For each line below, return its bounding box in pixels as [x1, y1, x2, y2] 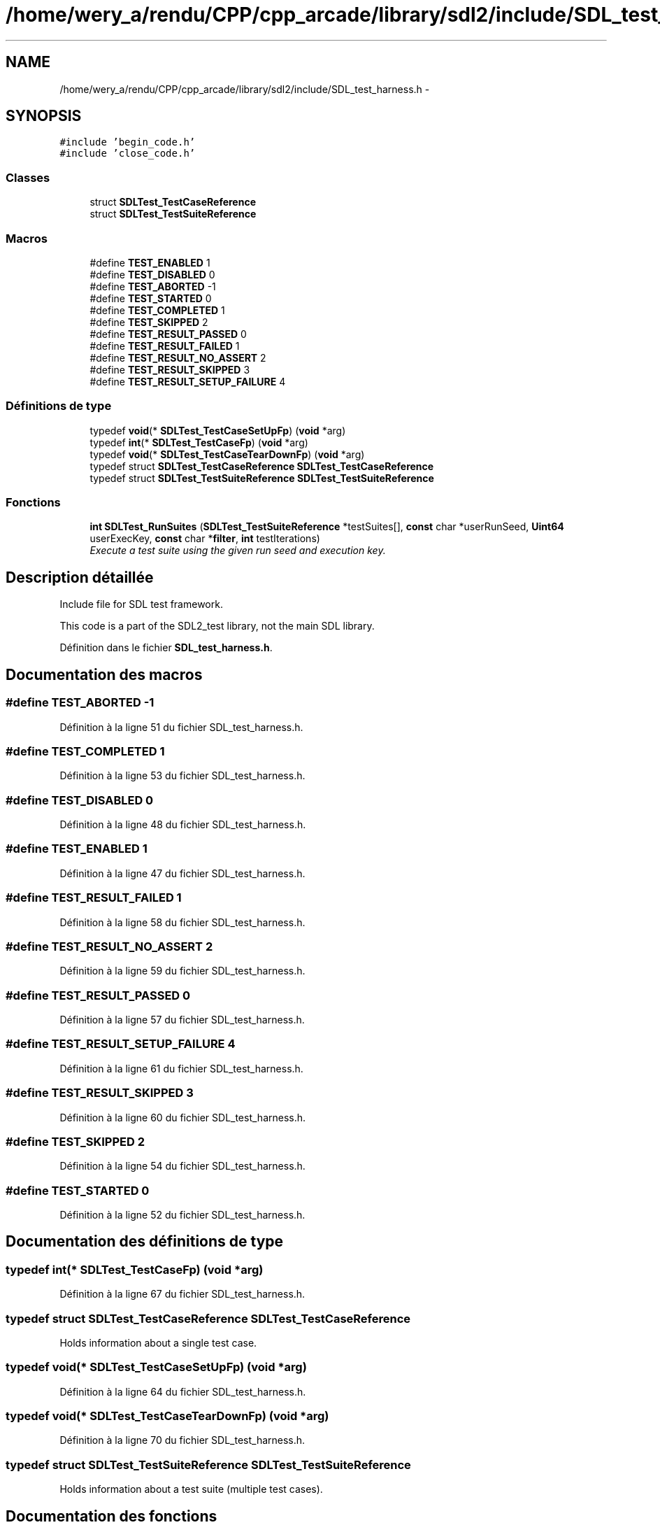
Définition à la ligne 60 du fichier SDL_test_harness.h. [59, 1111, 306, 1123]
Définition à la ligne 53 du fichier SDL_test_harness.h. [59, 769, 306, 782]
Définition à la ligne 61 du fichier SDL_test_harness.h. [59, 1062, 303, 1074]
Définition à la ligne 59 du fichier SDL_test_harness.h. [59, 965, 306, 977]
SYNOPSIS [6, 107, 82, 125]
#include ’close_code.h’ [59, 148, 196, 159]
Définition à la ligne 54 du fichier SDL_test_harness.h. [59, 1160, 306, 1172]
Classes [6, 170, 50, 185]
